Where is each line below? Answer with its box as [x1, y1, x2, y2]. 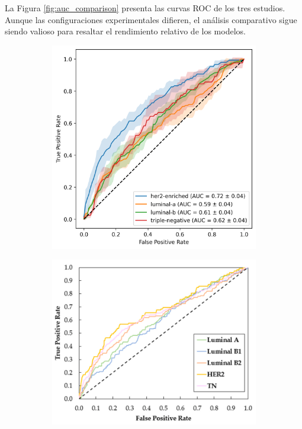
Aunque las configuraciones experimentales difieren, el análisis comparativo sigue [5, 13, 297, 25]
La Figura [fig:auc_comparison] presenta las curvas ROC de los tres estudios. [5, 2, 285, 14]
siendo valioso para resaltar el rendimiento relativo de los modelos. [5, 25, 246, 37]
